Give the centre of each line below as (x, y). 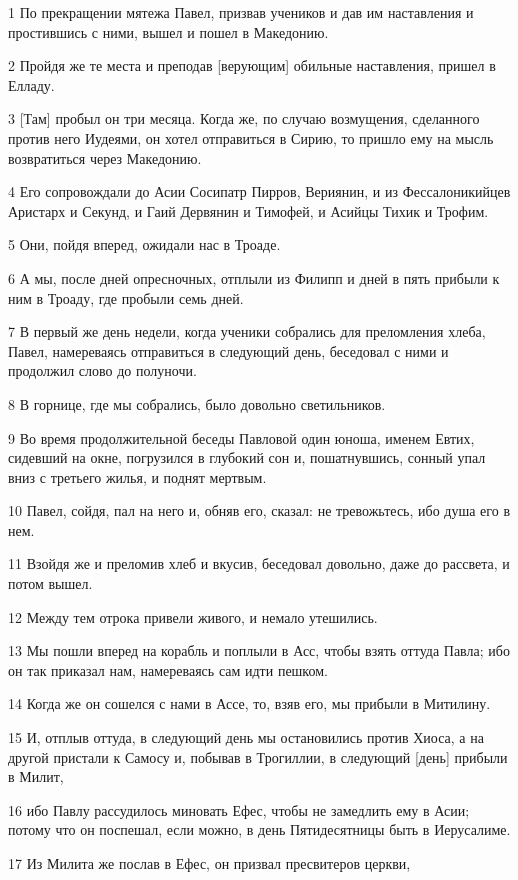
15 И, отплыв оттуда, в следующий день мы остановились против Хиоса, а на (246, 737)
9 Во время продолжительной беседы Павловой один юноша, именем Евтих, (241, 437)
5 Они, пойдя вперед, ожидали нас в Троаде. (144, 244)
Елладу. (31, 84)
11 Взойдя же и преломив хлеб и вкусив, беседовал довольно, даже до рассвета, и (259, 563)
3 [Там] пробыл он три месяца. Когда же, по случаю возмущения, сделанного (244, 118)
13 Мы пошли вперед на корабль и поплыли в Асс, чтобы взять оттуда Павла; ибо (259, 650)
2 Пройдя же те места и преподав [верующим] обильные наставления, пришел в (252, 65)
